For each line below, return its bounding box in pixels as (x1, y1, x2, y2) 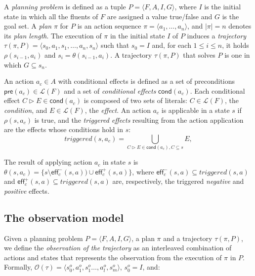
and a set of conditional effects (64, 85, 156, 96)
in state (103, 157, 126, 167)
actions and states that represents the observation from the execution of (4, 252, 222, 262)
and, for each (152, 40, 191, 50)
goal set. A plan (4, 21, 52, 31)
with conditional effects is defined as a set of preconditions (58, 76, 235, 86)
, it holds (222, 40, 249, 50)
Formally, (4, 262, 33, 272)
